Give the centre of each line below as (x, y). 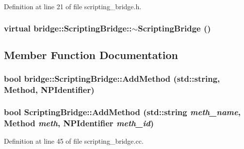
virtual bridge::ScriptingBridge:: (68, 28)
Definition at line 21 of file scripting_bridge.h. (73, 6)
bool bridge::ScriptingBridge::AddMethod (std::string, (112, 79)
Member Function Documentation (91, 54)
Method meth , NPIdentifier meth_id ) (79, 123)
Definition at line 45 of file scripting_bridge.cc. (74, 141)
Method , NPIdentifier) (49, 90)
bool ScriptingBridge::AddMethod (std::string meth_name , (122, 112)
